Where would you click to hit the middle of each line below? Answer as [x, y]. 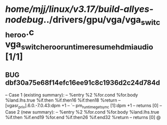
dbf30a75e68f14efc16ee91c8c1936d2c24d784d [83, 83]
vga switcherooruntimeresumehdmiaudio [79, 45]
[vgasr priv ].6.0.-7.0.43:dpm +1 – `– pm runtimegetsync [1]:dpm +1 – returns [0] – [83, 106]
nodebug [24, 20]
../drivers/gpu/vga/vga [92, 20]
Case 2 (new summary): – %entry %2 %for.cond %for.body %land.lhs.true [82, 112]
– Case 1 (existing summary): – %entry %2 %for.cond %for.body [72, 95]
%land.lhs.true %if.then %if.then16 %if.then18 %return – [63, 100]
